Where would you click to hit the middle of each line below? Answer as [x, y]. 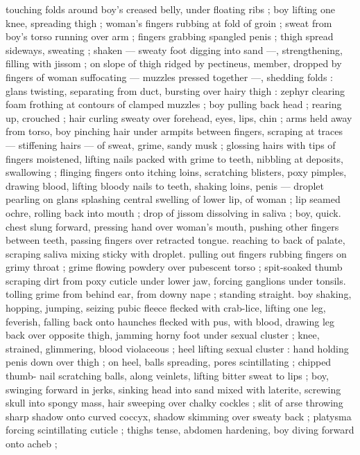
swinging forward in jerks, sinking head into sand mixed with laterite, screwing [173, 389]
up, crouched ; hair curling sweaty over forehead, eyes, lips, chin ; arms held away [179, 117]
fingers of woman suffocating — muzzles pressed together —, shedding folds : [169, 77]
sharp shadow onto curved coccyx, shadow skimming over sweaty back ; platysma [179, 416]
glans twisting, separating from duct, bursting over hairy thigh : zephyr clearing [175, 90]
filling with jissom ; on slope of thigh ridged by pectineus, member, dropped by [174, 63]
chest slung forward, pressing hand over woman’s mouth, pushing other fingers [172, 226]
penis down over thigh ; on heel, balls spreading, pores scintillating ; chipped [169, 362]
